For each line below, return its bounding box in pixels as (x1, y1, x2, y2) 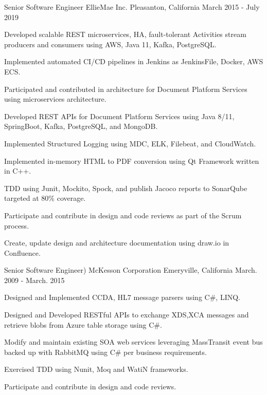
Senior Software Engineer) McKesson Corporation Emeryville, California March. (4, 265, 257, 275)
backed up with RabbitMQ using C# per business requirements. (4, 346, 207, 357)
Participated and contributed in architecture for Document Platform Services (4, 83, 247, 94)
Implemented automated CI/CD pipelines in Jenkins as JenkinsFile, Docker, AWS (4, 56, 263, 67)
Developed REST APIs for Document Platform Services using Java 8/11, (4, 110, 235, 121)
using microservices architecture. (4, 93, 106, 104)
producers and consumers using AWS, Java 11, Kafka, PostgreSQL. (4, 39, 217, 49)
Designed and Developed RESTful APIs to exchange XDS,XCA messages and (4, 309, 249, 320)
